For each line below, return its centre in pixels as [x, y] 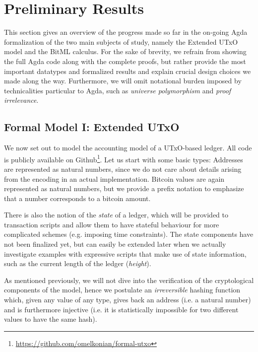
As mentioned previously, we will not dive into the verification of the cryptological [129, 280]
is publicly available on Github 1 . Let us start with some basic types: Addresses [124, 158]
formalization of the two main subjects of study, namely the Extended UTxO [121, 41]
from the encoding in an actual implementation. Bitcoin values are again [114, 178]
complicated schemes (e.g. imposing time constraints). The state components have [129, 234]
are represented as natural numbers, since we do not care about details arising [123, 169]
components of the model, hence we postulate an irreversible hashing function [122, 290]
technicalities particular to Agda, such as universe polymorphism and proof [118, 90]
